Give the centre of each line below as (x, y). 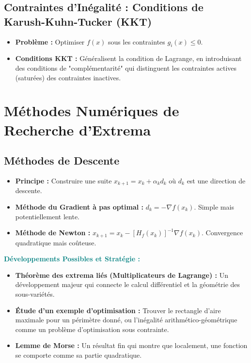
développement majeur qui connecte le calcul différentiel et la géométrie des (128, 284)
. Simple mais (214, 206)
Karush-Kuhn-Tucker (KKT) (78, 21)
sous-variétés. (35, 294)
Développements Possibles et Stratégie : (72, 259)
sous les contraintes (137, 41)
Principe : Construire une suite (63, 180)
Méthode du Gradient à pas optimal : (79, 206)
